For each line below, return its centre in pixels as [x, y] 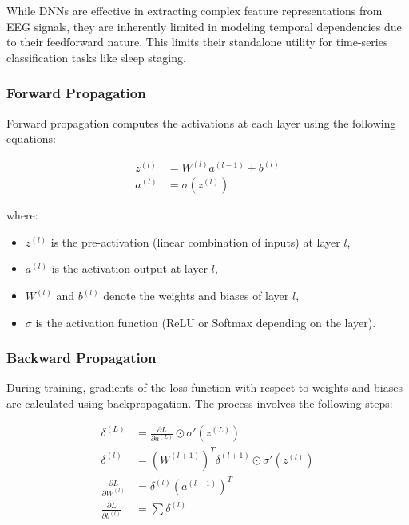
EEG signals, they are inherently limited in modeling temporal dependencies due [204, 26]
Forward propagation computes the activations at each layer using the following [201, 122]
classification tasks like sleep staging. [96, 57]
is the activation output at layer [130, 268]
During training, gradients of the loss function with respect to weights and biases [204, 387]
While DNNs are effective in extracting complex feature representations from [195, 10]
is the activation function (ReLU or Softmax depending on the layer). [206, 322]
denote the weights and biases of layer [196, 296]
